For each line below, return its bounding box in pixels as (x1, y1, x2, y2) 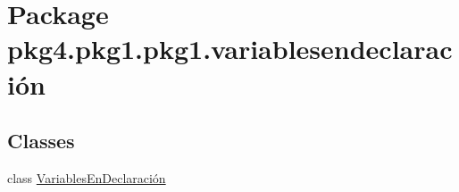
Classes (7, 127, 75, 154)
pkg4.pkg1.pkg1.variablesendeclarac (7, 30, 453, 67)
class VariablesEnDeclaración (7, 168, 166, 187)
